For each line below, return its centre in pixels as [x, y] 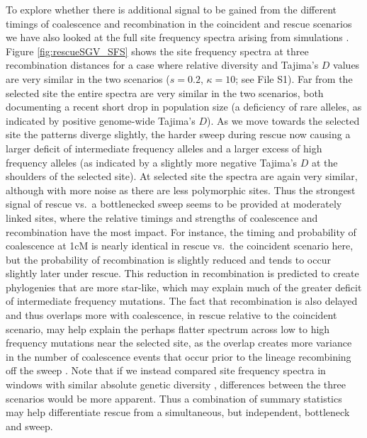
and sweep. [29, 426]
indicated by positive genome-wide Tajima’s [101, 120]
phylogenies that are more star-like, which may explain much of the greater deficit [184, 287]
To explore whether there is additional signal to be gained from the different [171, 9]
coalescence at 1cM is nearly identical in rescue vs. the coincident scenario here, [180, 246]
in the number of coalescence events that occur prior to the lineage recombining [179, 356]
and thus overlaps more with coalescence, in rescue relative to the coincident [171, 315]
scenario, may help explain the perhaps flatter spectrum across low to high [168, 328]
